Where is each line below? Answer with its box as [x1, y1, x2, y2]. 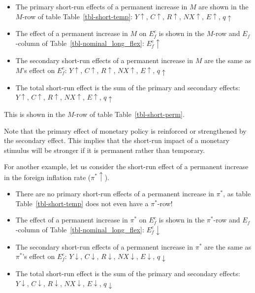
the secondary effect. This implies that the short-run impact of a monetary [4, 135, 229, 146]
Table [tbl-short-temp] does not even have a [15, 198, 149, 208]
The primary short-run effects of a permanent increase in [15, 1, 188, 11]
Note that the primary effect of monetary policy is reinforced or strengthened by [4, 125, 247, 136]
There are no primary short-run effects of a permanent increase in [15, 188, 214, 199]
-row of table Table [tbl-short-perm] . [74, 109, 185, 119]
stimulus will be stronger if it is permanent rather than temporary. [4, 145, 205, 155]
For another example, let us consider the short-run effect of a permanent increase [4, 161, 249, 172]
